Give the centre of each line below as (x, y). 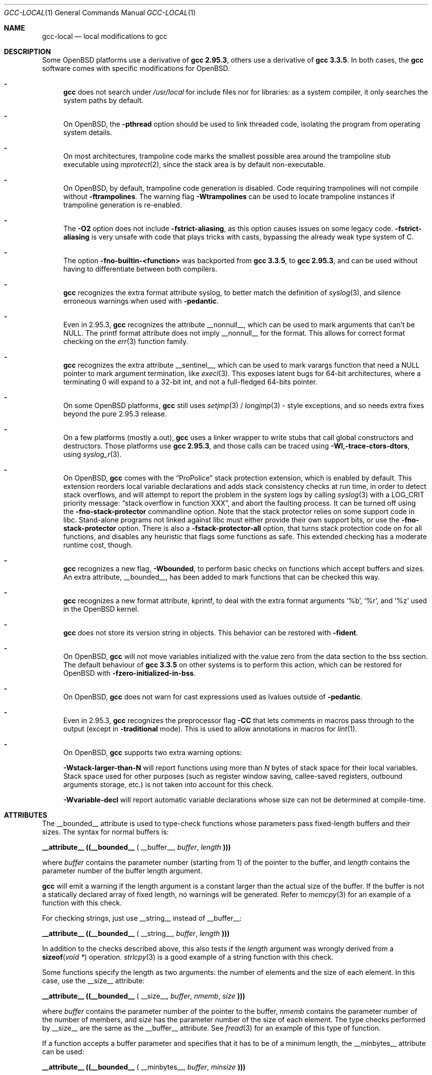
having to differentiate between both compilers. (140, 269)
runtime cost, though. (98, 545)
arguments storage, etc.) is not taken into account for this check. (168, 784)
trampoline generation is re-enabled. (123, 205)
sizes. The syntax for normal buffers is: (106, 832)
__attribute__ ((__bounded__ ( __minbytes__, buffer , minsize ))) (144, 1067)
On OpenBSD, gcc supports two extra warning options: (153, 752)
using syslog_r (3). (92, 454)
